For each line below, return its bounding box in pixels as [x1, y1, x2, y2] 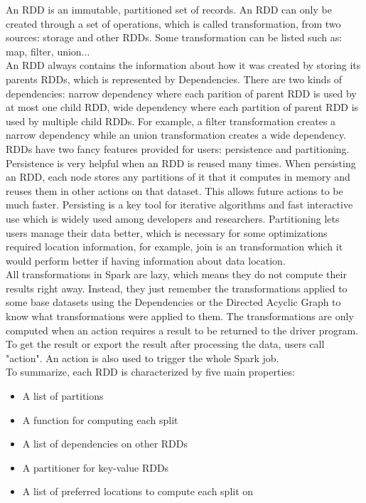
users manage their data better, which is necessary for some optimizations [6, 225, 328, 240]
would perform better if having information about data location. [6, 253, 286, 268]
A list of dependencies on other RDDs [22, 436, 188, 451]
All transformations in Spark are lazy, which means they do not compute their [6, 267, 347, 282]
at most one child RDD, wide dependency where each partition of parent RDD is [6, 100, 359, 115]
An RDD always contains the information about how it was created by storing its [6, 58, 361, 73]
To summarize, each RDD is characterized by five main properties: [6, 364, 295, 379]
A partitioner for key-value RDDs [22, 460, 169, 475]
